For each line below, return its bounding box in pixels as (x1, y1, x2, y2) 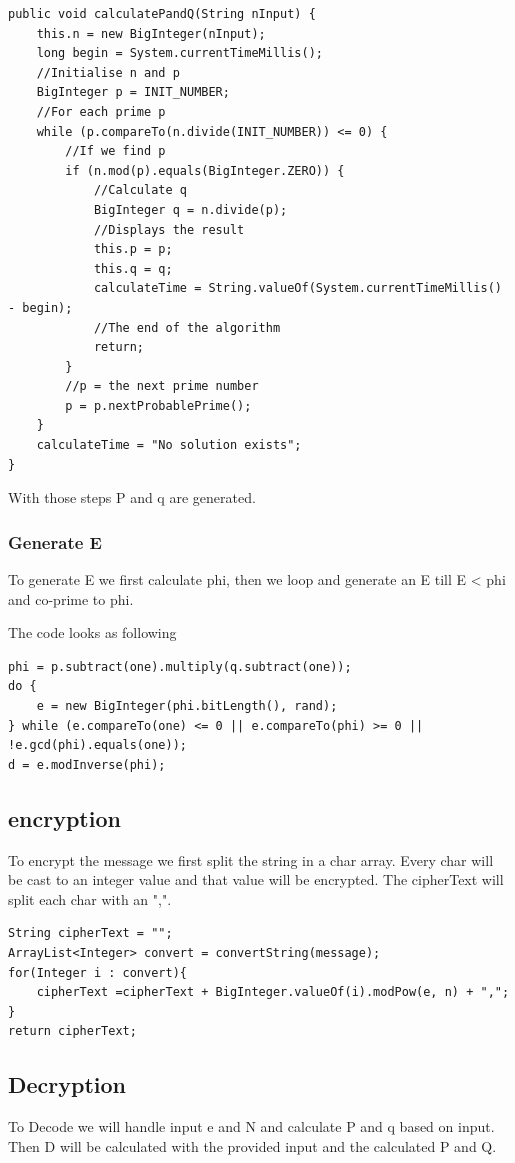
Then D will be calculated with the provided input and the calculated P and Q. (8, 1135, 497, 1156)
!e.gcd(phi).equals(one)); (8, 738, 187, 753)
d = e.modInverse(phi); (8, 757, 166, 772)
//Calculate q (93, 183, 187, 198)
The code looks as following (8, 622, 177, 643)
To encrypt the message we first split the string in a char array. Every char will (8, 849, 494, 870)
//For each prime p (36, 104, 166, 119)
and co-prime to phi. (8, 588, 134, 609)
